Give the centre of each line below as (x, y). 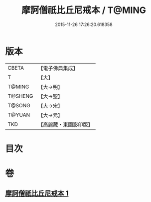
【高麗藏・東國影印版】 (66, 124)
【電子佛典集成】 (58, 68)
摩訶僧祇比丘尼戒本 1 (37, 193)
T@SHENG (20, 96)
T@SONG (19, 105)
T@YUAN (19, 115)
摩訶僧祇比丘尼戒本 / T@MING (84, 10)
